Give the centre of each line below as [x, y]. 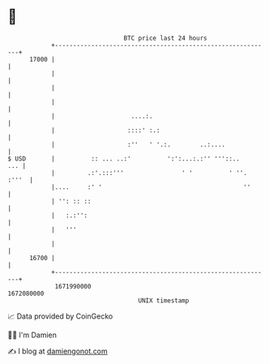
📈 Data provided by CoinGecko [60, 316]
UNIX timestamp [164, 300]
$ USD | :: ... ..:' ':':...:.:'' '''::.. [124, 158]
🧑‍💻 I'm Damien [32, 335]
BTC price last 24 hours [165, 38]
